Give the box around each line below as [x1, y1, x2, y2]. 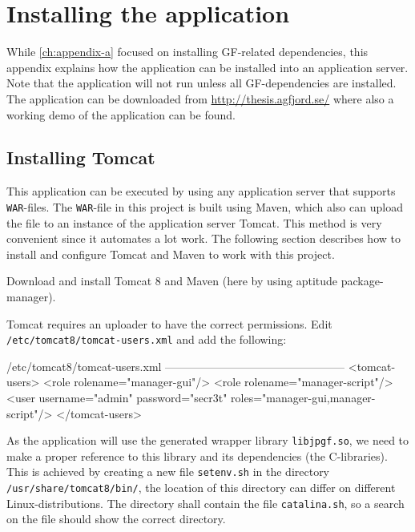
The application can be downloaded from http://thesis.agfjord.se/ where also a [6, 90, 394, 107]
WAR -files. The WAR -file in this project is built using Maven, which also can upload [6, 198, 403, 215]
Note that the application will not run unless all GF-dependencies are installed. [6, 75, 397, 91]
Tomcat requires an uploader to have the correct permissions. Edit [6, 315, 332, 332]
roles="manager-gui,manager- [231, 389, 376, 405]
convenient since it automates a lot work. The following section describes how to [6, 230, 401, 247]
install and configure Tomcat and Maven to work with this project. [6, 245, 335, 262]
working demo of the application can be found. [6, 106, 236, 123]
